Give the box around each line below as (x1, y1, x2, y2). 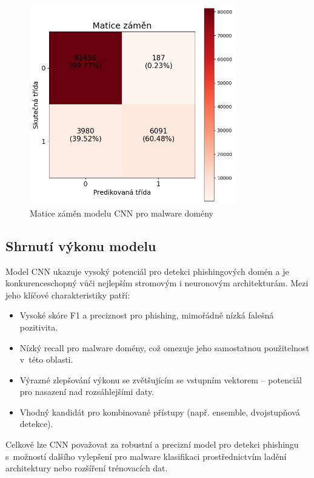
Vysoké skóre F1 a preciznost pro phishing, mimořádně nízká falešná (19, 309, 274, 321)
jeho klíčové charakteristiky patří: (5, 288, 130, 301)
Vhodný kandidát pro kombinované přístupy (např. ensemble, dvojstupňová (19, 405, 300, 418)
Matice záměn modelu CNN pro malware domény (30, 206, 213, 219)
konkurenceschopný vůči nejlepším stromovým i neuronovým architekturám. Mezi (5, 277, 309, 289)
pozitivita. (19, 320, 58, 333)
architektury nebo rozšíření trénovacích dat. (5, 462, 168, 474)
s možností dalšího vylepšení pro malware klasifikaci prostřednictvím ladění (5, 449, 287, 462)
